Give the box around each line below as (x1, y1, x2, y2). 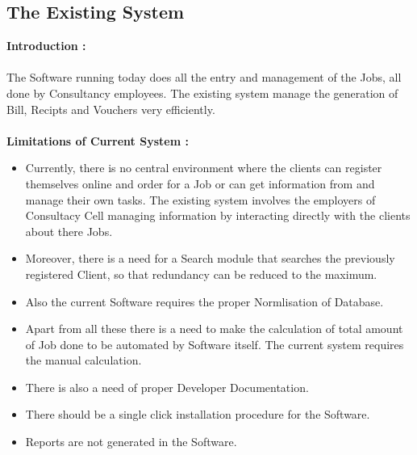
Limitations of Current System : (6, 132, 189, 149)
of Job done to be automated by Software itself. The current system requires (25, 335, 404, 352)
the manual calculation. (25, 352, 142, 369)
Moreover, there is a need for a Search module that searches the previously (25, 250, 395, 267)
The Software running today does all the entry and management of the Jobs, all (6, 69, 402, 86)
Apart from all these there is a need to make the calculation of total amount (25, 320, 403, 337)
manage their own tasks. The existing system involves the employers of (25, 191, 376, 208)
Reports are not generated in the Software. (25, 433, 237, 450)
